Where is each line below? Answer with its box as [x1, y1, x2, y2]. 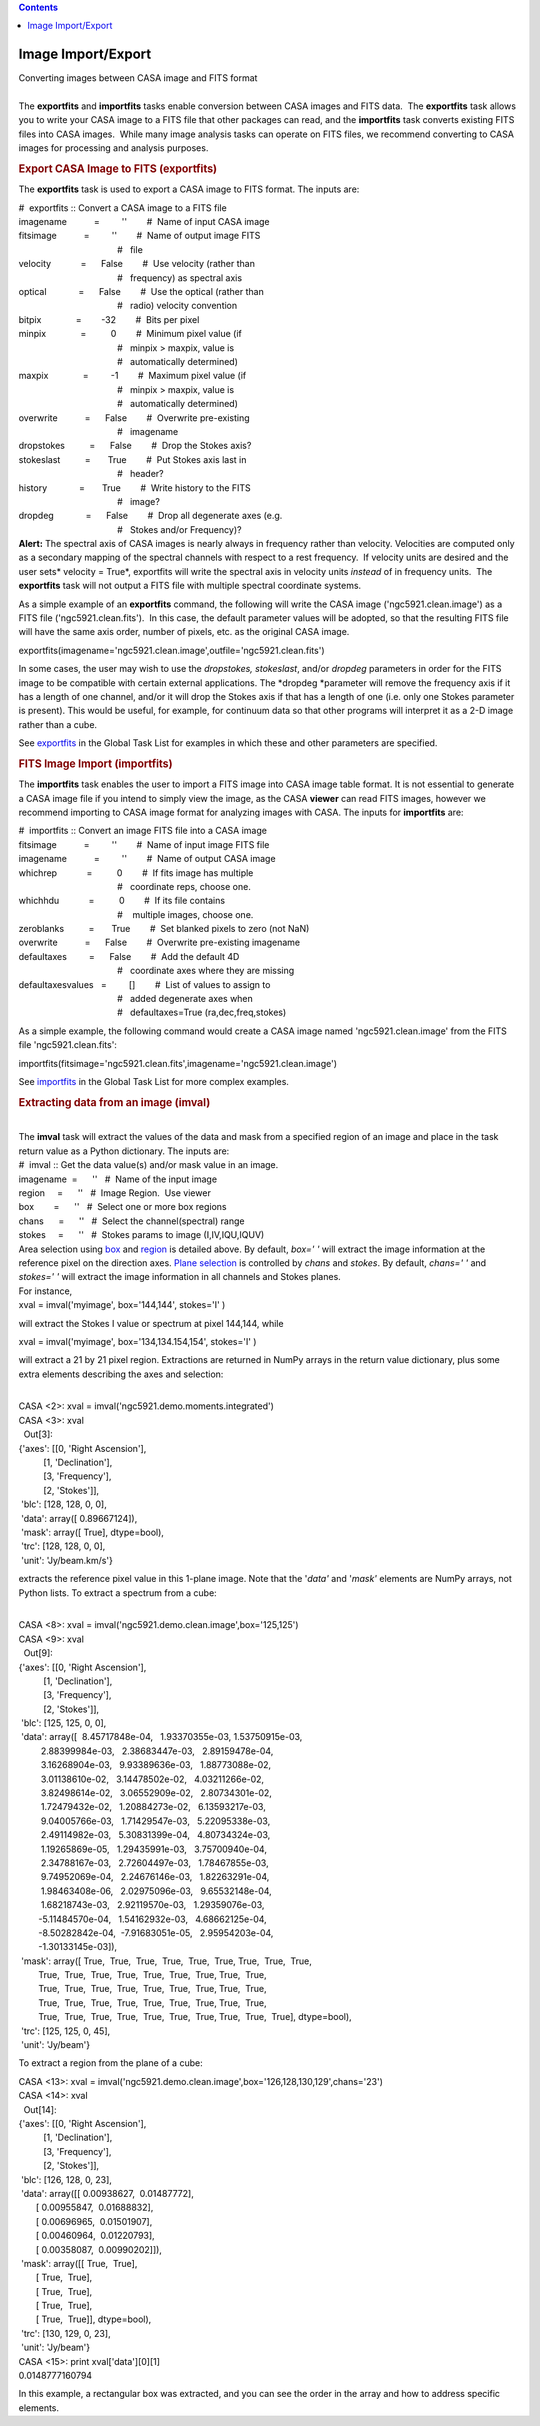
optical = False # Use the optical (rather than [18, 286, 264, 298]
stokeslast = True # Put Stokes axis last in [18, 453, 247, 465]
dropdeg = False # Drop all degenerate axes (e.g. [18, 510, 283, 522]
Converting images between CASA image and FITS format [18, 72, 258, 84]
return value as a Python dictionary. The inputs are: [18, 1145, 230, 1157]
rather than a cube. [18, 718, 98, 730]
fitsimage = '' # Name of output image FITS [18, 230, 261, 242]
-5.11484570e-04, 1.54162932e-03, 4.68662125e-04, [38, 1913, 267, 1925]
